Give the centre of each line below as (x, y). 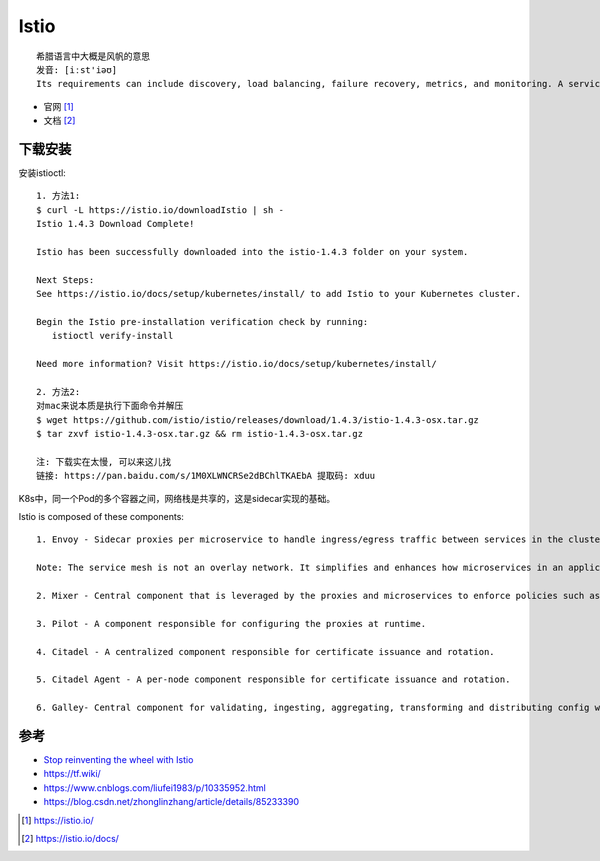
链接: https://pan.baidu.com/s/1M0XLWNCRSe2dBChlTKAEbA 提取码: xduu (206, 476)
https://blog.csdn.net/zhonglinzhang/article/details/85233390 (171, 802)
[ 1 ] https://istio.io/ (57, 820)
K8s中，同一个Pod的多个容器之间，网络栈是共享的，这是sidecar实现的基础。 (177, 498)
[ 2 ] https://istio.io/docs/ (70, 838)
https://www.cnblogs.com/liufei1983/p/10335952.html (155, 787)
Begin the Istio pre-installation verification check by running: (202, 321)
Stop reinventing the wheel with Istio (118, 759)
